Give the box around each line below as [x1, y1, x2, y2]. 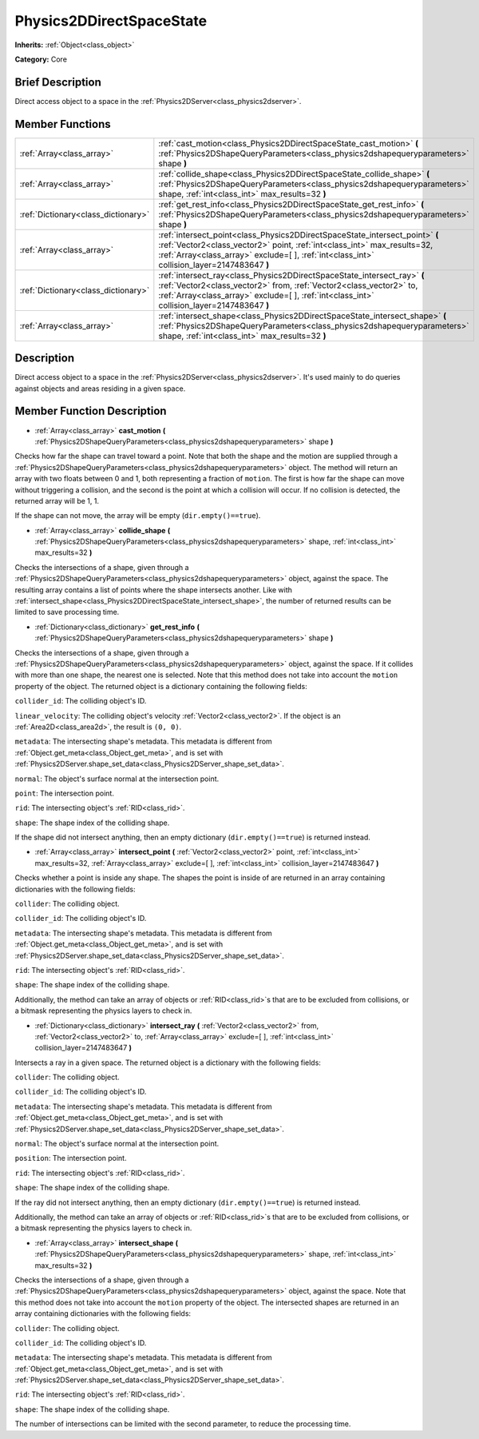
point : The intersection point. [14, 788, 115, 798]
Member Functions [14, 117, 111, 131]
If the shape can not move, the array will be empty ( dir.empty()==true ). [14, 511, 261, 520]
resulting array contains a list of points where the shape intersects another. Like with [14, 584, 293, 595]
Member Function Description [14, 405, 167, 418]
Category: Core [14, 54, 68, 64]
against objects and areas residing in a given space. [14, 384, 186, 393]
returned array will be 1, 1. [14, 496, 100, 505]
